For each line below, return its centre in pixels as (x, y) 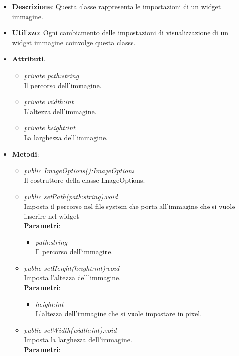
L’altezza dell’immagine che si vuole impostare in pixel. (119, 313)
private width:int (49, 102)
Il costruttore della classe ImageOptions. (84, 180)
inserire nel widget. (52, 216)
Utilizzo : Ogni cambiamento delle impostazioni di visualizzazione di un (120, 33)
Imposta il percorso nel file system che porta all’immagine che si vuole (129, 206)
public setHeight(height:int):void (72, 268)
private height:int (49, 128)
